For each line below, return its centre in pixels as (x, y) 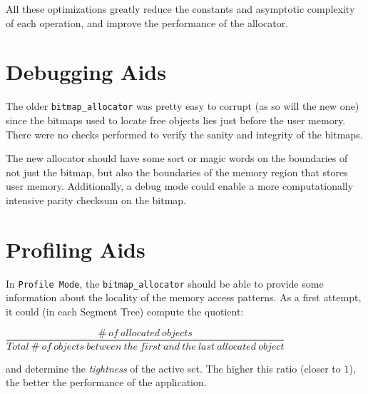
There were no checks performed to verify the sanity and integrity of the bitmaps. (184, 134)
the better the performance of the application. (106, 382)
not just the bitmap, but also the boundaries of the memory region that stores (177, 172)
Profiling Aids (76, 249)
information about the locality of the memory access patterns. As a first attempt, (184, 297)
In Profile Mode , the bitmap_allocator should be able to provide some (165, 283)
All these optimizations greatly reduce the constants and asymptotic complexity (180, 9)
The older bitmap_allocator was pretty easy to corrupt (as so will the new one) (183, 106)
